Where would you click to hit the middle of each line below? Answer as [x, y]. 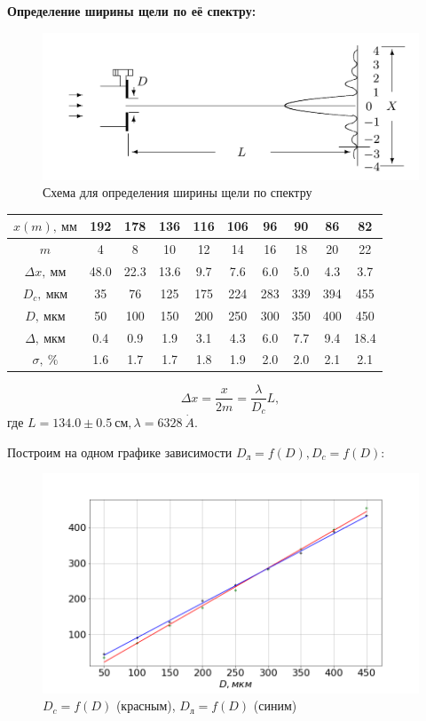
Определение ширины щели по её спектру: [132, 11]
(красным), [146, 705]
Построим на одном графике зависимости [120, 452]
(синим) [275, 705]
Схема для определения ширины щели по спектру [177, 192]
